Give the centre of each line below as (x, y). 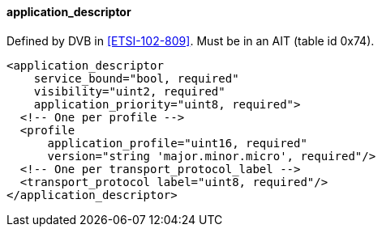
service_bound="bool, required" (136, 78)
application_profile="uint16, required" (177, 143)
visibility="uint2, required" (129, 91)
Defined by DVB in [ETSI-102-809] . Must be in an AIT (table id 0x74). (191, 40)
